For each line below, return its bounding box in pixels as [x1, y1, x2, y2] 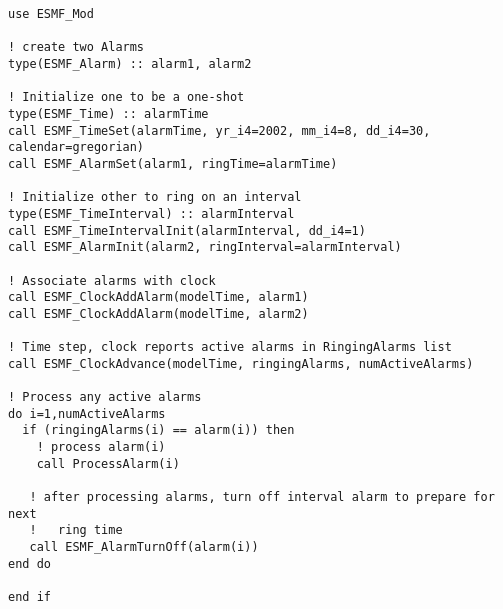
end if [8, 589, 51, 604]
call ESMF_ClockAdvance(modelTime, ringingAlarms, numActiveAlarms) [8, 356, 474, 371]
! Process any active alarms [8, 390, 202, 405]
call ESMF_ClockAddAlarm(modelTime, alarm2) [8, 306, 309, 321]
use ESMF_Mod [8, 7, 94, 21]
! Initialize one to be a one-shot [8, 90, 245, 105]
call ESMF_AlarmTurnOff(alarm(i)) [29, 540, 259, 554]
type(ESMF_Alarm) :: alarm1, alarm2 [8, 56, 252, 71]
